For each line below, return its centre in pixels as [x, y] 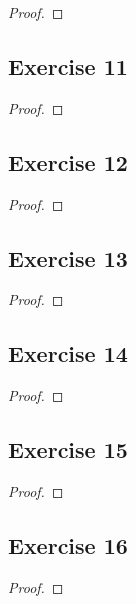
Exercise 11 [68, 65]
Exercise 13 [68, 257]
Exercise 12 [68, 161]
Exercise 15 [68, 449]
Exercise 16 [68, 544]
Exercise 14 [68, 353]
